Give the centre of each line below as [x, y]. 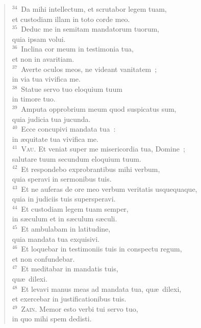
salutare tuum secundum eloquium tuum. [77, 158]
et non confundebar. [43, 258]
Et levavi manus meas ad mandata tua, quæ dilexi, [101, 288]
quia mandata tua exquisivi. [56, 238]
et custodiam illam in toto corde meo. [71, 19]
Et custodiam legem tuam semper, [75, 208]
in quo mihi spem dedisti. [52, 319]
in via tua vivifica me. [46, 79]
